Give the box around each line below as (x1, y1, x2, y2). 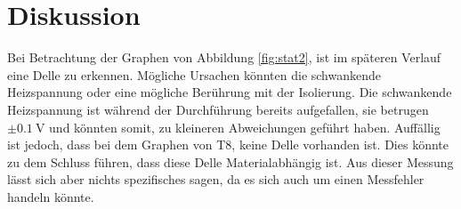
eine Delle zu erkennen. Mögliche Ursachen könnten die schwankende (7, 65, 381, 84)
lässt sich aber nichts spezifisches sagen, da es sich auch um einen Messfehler (7, 170, 425, 189)
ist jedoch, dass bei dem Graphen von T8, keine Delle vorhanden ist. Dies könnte (7, 135, 449, 154)
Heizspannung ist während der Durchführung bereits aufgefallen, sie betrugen (7, 100, 429, 118)
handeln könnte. (7, 187, 94, 205)
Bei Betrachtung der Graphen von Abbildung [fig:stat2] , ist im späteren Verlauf (7, 48, 441, 67)
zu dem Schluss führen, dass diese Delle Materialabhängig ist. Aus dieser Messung (7, 152, 454, 171)
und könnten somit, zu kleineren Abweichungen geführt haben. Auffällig (49, 117, 441, 136)
